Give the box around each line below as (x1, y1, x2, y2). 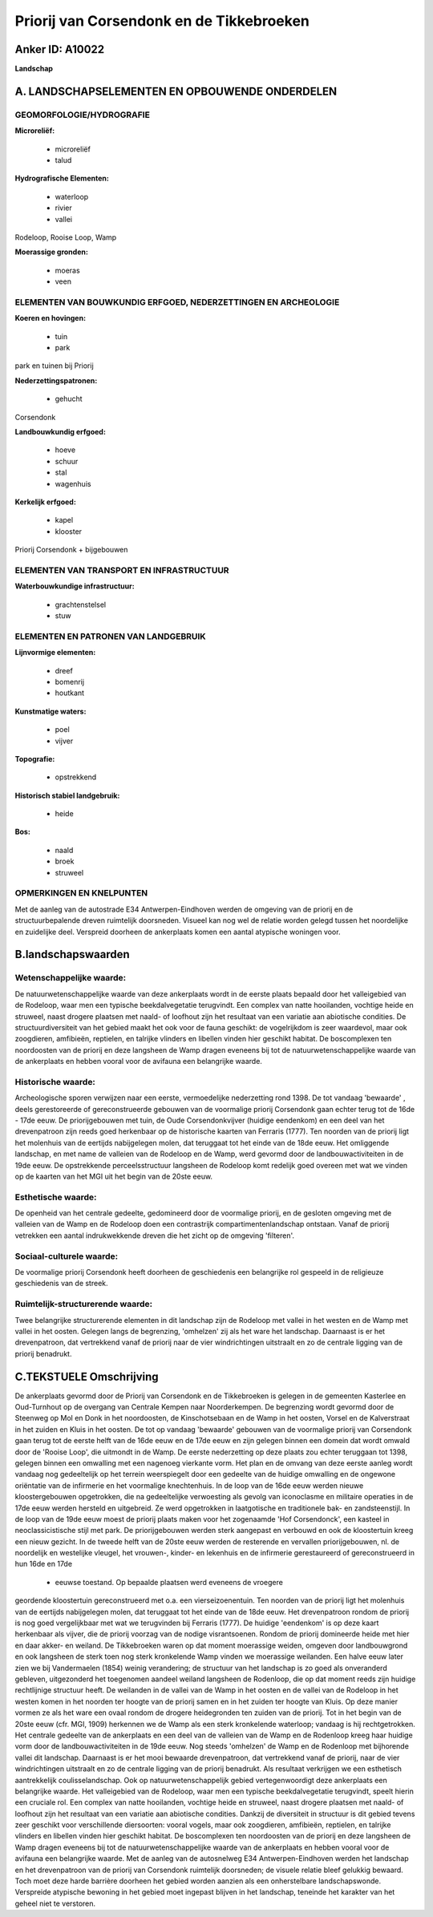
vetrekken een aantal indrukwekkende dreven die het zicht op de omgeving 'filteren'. (14, 1231, 295, 1240)
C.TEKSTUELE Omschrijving (14, 1369, 160, 1383)
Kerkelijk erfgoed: (14, 497, 76, 507)
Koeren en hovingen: (14, 313, 87, 323)
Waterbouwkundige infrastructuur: (14, 581, 136, 591)
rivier (55, 203, 72, 212)
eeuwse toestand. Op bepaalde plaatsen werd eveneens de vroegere (55, 1577, 284, 1587)
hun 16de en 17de (14, 1559, 72, 1569)
